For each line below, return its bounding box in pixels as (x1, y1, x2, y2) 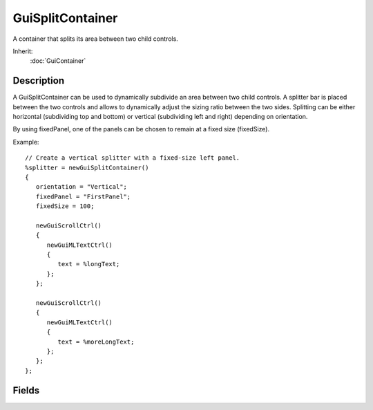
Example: (12, 138, 39, 146)
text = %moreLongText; (57, 337, 135, 346)
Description (12, 75, 65, 86)
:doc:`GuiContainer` (30, 57, 86, 65)
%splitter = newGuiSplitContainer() (25, 163, 149, 171)
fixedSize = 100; (35, 203, 95, 210)
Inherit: (12, 47, 33, 55)
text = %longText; (57, 260, 120, 268)
